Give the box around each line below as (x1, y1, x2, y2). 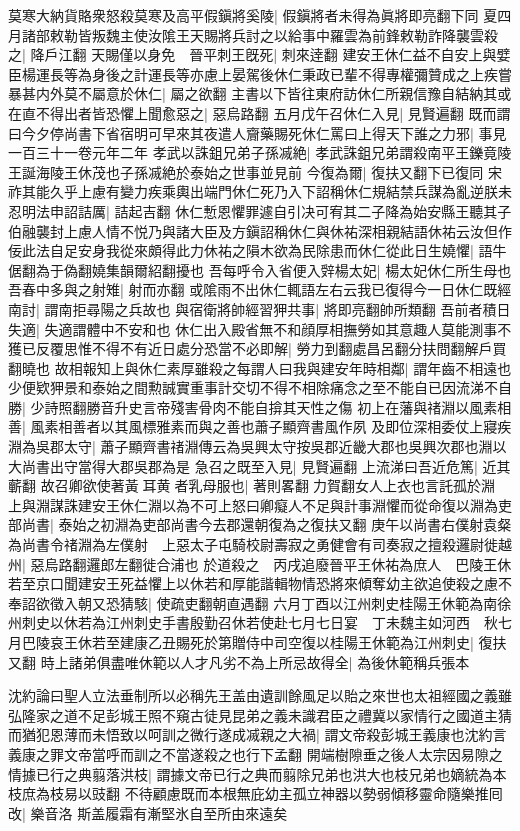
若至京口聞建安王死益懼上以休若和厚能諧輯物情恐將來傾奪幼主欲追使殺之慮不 (8, 573, 512, 594)
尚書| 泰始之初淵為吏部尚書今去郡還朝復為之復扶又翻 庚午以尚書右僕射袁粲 (21, 514, 512, 535)
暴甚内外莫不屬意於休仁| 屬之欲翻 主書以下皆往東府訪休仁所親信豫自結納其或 (8, 83, 512, 104)
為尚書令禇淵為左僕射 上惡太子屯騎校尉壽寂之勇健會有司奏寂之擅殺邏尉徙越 (8, 534, 512, 555)
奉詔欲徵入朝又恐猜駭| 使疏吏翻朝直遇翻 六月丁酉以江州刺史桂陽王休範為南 (8, 592, 498, 613)
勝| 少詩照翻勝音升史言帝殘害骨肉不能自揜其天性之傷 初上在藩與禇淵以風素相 (8, 396, 512, 417)
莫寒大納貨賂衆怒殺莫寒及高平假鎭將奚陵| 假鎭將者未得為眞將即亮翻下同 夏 (8, 5, 498, 25)
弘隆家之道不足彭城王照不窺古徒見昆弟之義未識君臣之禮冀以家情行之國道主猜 (8, 704, 512, 725)
